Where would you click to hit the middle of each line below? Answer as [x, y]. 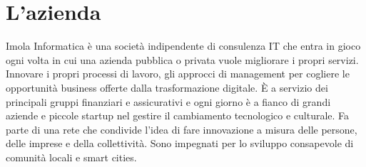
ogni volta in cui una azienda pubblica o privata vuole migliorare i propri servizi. [182, 59]
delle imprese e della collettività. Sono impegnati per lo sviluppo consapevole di [180, 143]
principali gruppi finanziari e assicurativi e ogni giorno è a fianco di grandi [168, 101]
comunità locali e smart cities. [71, 157]
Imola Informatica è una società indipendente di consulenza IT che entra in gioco [183, 46]
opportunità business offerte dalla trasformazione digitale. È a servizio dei [167, 87]
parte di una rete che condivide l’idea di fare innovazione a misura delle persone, [182, 129]
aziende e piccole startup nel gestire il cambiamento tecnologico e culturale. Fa [178, 115]
